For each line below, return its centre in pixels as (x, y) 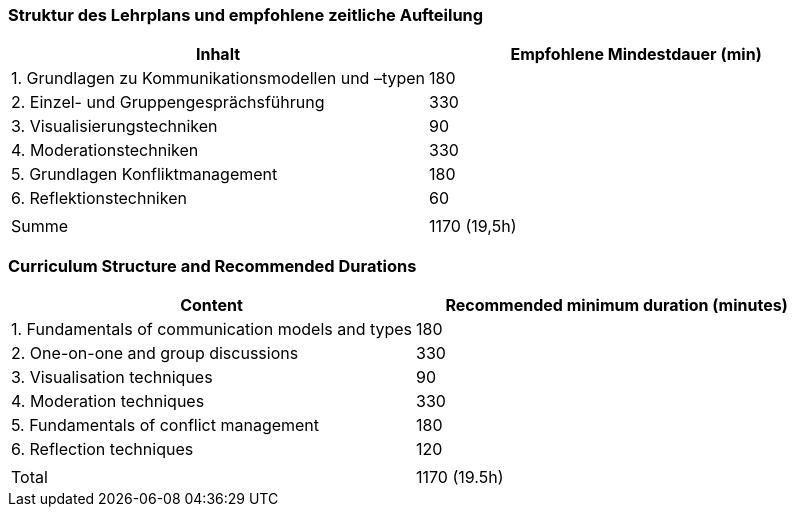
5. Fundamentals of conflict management (165, 425)
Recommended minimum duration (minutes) (616, 305)
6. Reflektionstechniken (99, 198)
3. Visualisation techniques (112, 377)
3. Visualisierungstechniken (114, 126)
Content (211, 305)
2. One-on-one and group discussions (155, 353)
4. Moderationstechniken (105, 150)
